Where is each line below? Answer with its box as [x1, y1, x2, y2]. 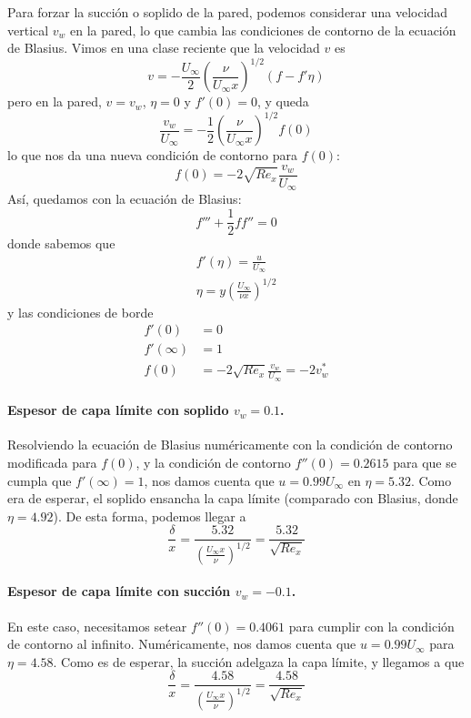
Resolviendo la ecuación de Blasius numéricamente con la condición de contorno [7, 435, 453, 454]
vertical [7, 20, 49, 39]
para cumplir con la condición [288, 616, 455, 635]
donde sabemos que [7, 234, 115, 253]
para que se [393, 452, 456, 471]
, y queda [256, 92, 309, 111]
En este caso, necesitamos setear [7, 616, 187, 635]
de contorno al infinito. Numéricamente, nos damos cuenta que [7, 634, 356, 653]
